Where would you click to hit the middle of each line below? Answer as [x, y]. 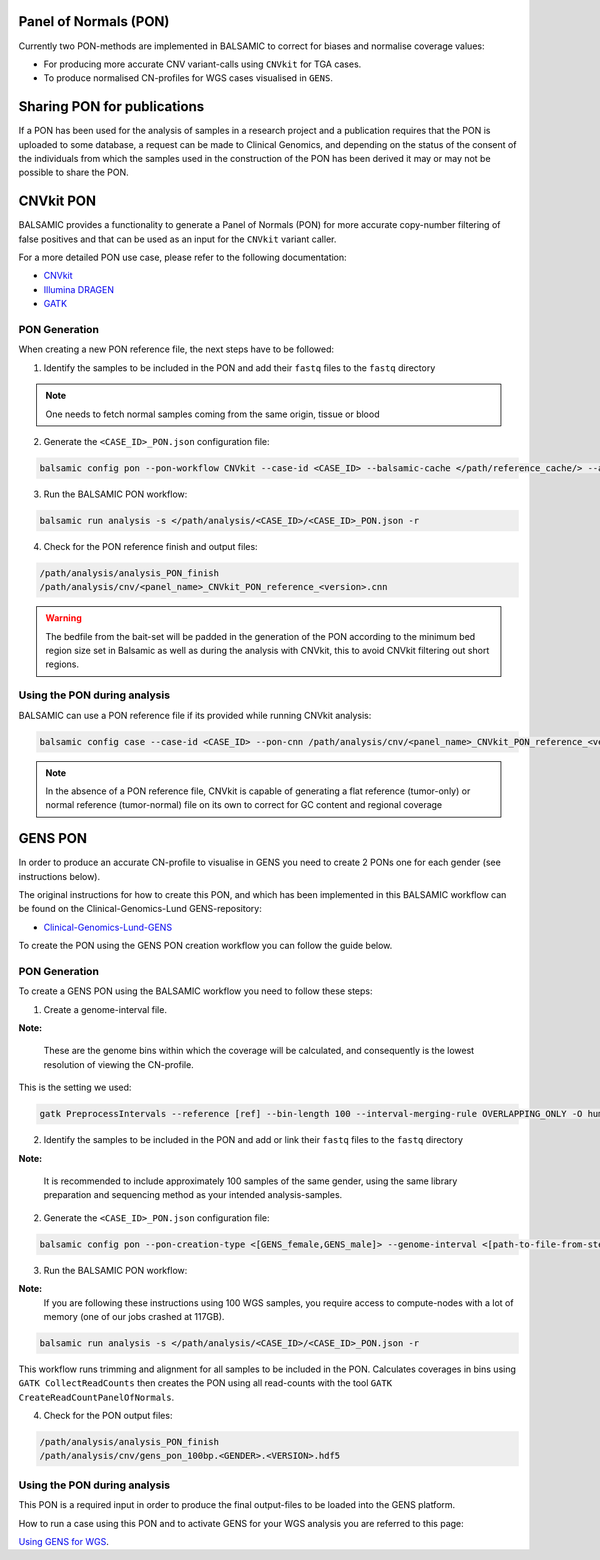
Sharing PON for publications [111, 106]
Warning [63, 618]
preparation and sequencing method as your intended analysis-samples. [193, 1195]
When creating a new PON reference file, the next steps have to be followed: [176, 349]
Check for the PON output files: [108, 1416]
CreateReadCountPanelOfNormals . [96, 1397]
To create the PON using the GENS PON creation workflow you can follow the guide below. [205, 946]
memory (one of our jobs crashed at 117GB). [134, 1316]
